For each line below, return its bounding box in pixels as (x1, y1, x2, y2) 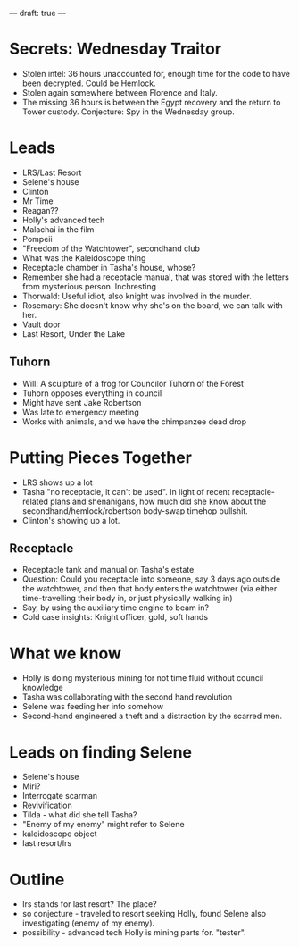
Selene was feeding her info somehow (21, 701, 163, 712)
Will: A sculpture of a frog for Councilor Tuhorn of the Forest (21, 378, 244, 389)
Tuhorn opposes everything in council (21, 388, 162, 398)
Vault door (21, 319, 61, 330)
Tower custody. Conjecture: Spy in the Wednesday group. (21, 106, 235, 117)
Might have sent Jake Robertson (21, 397, 142, 407)
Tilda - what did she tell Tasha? (21, 809, 137, 820)
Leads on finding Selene (9, 742, 193, 762)
